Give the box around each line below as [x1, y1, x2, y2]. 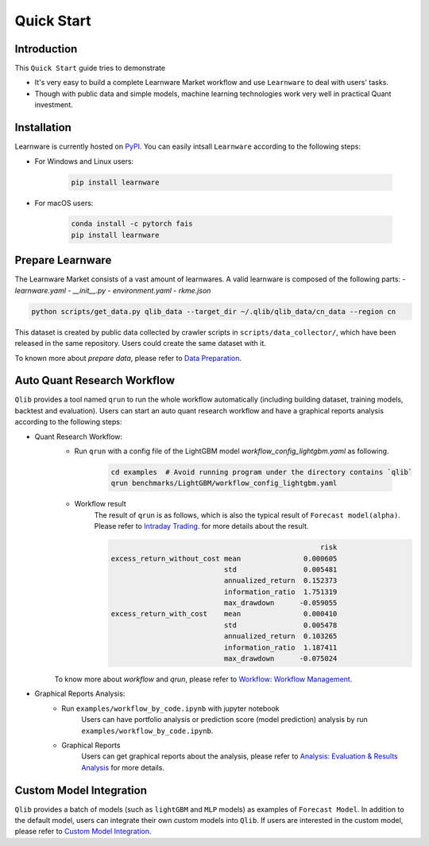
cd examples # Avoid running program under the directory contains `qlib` [110, 468, 413, 476]
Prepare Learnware [14, 254, 112, 267]
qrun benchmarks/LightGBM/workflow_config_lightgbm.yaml [110, 479, 338, 488]
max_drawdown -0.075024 [223, 654, 338, 663]
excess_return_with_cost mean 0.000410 [110, 609, 338, 619]
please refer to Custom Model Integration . [14, 827, 152, 836]
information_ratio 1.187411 [223, 642, 338, 652]
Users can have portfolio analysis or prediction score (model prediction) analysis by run [81, 715, 369, 724]
